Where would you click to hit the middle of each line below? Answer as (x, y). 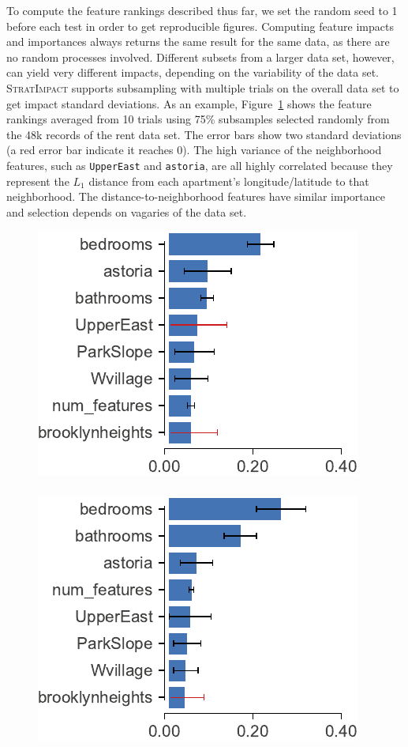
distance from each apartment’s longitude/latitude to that (229, 181)
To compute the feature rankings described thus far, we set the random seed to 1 (202, 10)
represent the (38, 181)
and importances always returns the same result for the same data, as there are (198, 41)
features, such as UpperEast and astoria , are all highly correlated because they (200, 165)
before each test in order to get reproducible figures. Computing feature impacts (200, 26)
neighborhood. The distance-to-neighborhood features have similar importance (196, 196)
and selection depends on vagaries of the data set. (127, 211)
